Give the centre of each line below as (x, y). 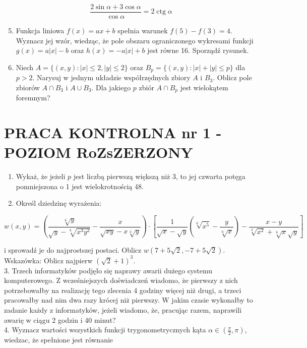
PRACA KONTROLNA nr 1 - (113, 132)
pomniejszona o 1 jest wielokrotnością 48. (80, 186)
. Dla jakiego (111, 87)
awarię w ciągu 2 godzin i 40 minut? (60, 320)
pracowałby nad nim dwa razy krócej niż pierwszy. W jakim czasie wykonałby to (129, 300)
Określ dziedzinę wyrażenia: (59, 203)
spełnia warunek (143, 31)
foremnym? (33, 98)
